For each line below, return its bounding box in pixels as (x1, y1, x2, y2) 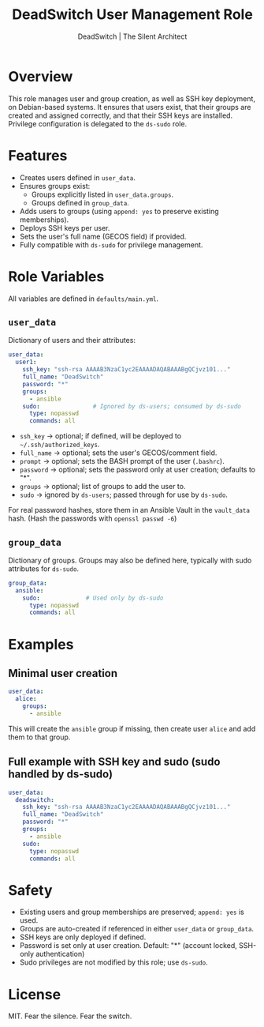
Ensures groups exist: (19, 181, 91, 190)
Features (8, 146, 68, 164)
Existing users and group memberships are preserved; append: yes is (19, 907, 244, 917)
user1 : (15, 358, 37, 367)
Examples (8, 635, 74, 653)
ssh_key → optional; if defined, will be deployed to (19, 431, 182, 441)
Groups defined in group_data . (31, 197, 130, 207)
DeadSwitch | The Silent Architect (77, 32, 188, 41)
